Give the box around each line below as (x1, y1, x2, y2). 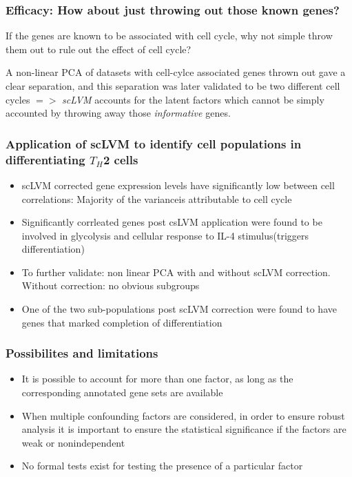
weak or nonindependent (21, 435, 125, 449)
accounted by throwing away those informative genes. (6, 106, 231, 120)
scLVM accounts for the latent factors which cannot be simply (62, 92, 324, 106)
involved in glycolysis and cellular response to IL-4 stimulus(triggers (21, 228, 309, 242)
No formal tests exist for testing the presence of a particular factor (21, 458, 303, 473)
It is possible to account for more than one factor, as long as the (21, 371, 293, 386)
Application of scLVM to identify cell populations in (6, 135, 302, 152)
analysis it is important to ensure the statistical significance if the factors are (21, 422, 346, 436)
